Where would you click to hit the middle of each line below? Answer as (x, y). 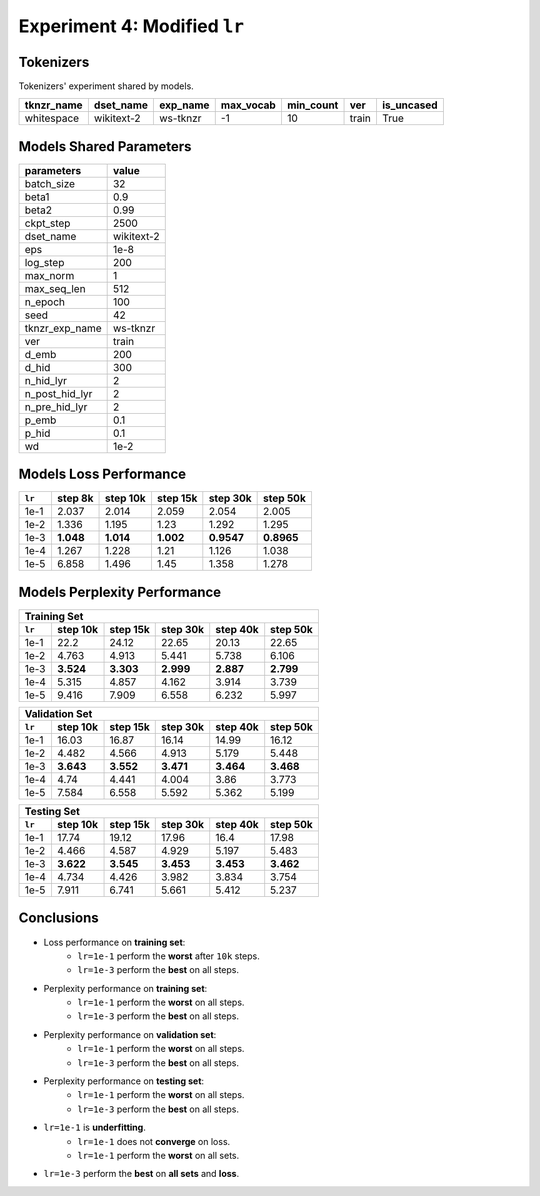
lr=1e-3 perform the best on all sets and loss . (141, 1174)
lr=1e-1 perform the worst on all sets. (158, 1155)
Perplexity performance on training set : (125, 988)
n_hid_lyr (45, 380)
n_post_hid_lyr (58, 393)
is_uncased (409, 105)
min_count (312, 105)
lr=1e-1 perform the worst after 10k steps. (168, 956)
